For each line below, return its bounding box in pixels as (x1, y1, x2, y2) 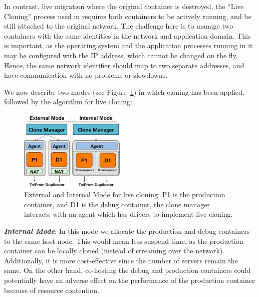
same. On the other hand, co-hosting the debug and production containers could (4, 265, 250, 275)
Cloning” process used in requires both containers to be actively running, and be (4, 11, 251, 21)
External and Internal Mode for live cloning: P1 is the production (24, 189, 225, 200)
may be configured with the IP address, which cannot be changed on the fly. (4, 50, 238, 60)
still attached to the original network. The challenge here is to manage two (4, 21, 233, 31)
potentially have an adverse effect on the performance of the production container (4, 274, 255, 285)
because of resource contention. (4, 284, 99, 295)
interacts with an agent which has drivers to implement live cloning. (24, 209, 233, 219)
